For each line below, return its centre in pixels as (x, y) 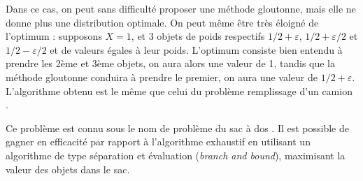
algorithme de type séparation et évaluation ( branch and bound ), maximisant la (176, 155)
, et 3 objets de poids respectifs (198, 36)
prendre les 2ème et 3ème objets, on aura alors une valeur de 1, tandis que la (171, 63)
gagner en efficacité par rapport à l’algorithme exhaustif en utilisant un (158, 142)
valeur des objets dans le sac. (68, 169)
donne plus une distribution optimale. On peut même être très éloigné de (162, 22)
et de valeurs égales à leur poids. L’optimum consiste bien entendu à (196, 49)
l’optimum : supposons (54, 36)
